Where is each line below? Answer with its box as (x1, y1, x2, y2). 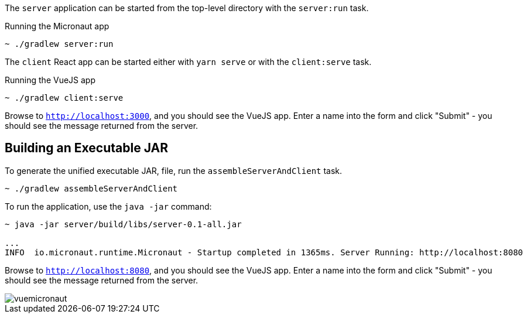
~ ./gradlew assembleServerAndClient (5, 183, 178, 193)
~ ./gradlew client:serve (5, 93, 124, 102)
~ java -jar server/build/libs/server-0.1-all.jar (5, 219, 242, 229)
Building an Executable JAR (5, 141, 169, 156)
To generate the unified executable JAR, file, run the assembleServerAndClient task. (5, 165, 343, 176)
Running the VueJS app (5, 75, 95, 85)
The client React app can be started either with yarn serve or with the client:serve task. (5, 57, 372, 67)
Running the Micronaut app (5, 21, 109, 31)
